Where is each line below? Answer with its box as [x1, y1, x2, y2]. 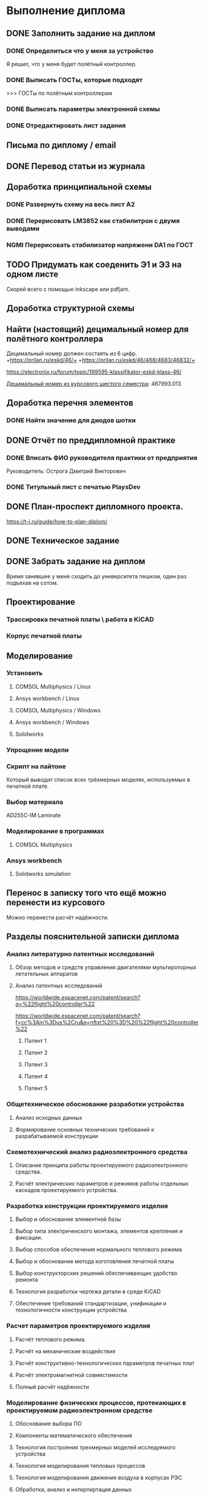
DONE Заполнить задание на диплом [6, 28, 156, 39]
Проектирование [6, 597, 75, 607]
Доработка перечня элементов [6, 398, 133, 408]
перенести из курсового [6, 897, 105, 908]
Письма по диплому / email [6, 140, 116, 151]
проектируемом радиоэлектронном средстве [6, 1406, 153, 1414]
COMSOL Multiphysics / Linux [15, 682, 91, 690]
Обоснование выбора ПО [15, 1419, 82, 1427]
